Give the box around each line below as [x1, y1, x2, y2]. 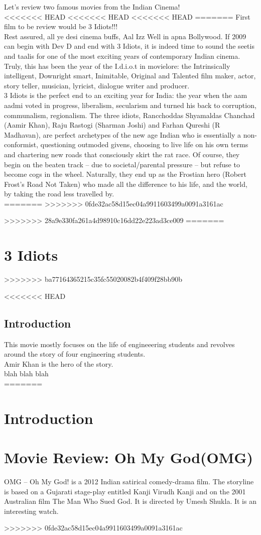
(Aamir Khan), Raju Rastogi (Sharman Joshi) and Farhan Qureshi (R [4, 120, 220, 130]
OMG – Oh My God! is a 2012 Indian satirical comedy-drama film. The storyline [4, 476, 254, 487]
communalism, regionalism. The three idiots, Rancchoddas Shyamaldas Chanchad [4, 110, 255, 120]
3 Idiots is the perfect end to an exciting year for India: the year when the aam [4, 90, 247, 100]
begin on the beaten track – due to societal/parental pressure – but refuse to [4, 159, 240, 169]
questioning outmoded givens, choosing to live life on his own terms [40, 139, 248, 150]
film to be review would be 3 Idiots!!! [4, 21, 118, 32]
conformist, [4, 139, 39, 150]
